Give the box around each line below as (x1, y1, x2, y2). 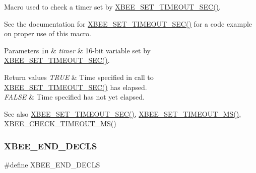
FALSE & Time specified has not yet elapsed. (4, 92, 145, 102)
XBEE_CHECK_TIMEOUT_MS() (4, 118, 116, 129)
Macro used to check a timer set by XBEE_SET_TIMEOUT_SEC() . (4, 2, 221, 12)
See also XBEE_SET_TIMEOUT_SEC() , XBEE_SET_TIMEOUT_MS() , (4, 108, 241, 119)
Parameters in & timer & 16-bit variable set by (4, 45, 151, 55)
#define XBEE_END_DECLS (4, 159, 100, 170)
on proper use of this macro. (4, 28, 91, 39)
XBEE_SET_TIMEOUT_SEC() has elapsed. (4, 81, 147, 92)
